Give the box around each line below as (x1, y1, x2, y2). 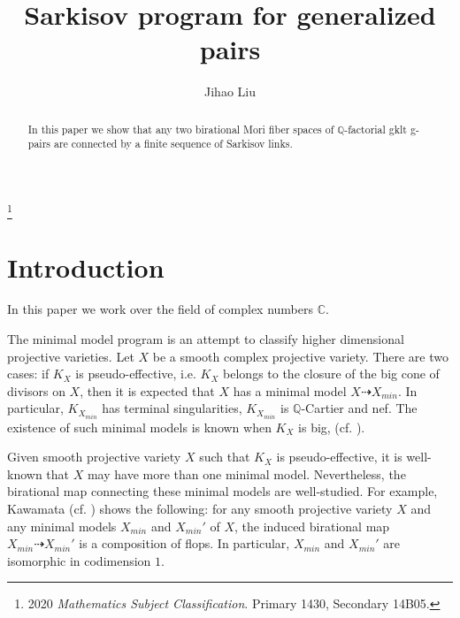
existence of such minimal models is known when (7, 417, 272, 436)
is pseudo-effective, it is (276, 447, 402, 466)
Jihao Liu (204, 82, 256, 101)
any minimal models (7, 516, 117, 535)
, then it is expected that (80, 381, 215, 400)
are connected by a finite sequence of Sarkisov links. (53, 136, 293, 151)
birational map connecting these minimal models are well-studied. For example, (7, 482, 438, 500)
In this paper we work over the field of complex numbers (7, 300, 314, 318)
